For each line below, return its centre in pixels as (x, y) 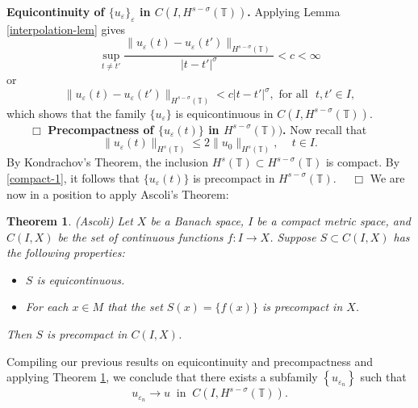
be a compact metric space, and (334, 221)
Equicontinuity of (56, 11)
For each (47, 307)
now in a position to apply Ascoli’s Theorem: (118, 193)
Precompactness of (101, 129)
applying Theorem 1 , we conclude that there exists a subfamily (162, 377)
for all (293, 95)
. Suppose (293, 236)
